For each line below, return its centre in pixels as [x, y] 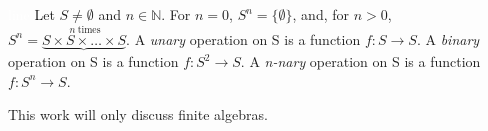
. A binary [448, 38]
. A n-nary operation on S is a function [360, 61]
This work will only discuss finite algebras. [138, 114]
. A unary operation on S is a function [243, 38]
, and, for [320, 14]
